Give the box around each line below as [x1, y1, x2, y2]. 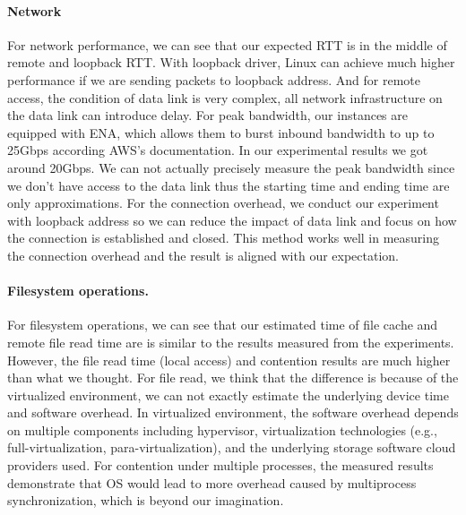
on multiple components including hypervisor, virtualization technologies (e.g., [7, 420, 437, 439]
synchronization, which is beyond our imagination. [7, 491, 284, 510]
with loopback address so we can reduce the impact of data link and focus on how [7, 210, 457, 229]
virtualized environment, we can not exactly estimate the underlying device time [7, 385, 449, 404]
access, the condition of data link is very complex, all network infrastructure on [7, 88, 443, 107]
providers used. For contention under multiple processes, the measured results [7, 456, 434, 475]
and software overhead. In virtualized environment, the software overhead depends [7, 403, 459, 422]
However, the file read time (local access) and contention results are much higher [7, 350, 451, 369]
